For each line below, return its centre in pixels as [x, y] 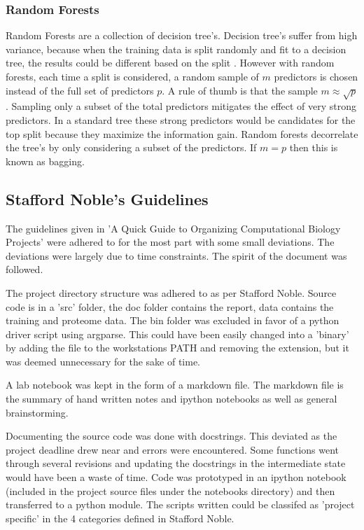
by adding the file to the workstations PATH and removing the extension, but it [177, 348]
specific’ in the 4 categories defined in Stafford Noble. [120, 518]
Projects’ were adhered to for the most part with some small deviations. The [170, 242]
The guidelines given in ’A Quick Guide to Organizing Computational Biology [173, 228]
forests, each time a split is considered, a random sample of [132, 76]
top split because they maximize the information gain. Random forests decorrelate [182, 133]
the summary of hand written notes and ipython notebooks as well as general [171, 399]
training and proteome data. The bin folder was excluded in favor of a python [173, 320]
